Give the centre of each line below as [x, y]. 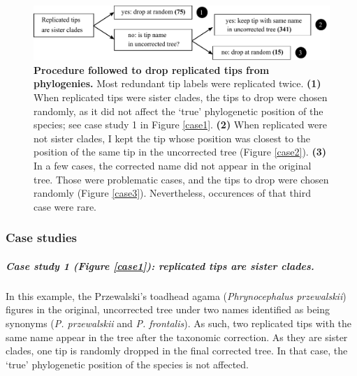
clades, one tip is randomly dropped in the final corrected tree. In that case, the [177, 351]
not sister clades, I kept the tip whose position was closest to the [172, 138]
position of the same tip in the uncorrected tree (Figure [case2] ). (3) [180, 152]
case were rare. [65, 206]
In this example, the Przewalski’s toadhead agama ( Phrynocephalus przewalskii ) [176, 295]
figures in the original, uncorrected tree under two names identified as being [168, 309]
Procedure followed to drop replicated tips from [152, 69]
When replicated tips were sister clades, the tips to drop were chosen [181, 97]
